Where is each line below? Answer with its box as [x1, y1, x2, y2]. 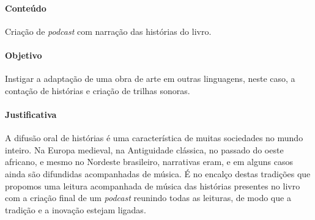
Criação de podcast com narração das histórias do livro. [5, 24, 212, 37]
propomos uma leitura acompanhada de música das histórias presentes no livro [5, 179, 300, 192]
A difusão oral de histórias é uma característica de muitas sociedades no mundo [5, 131, 303, 144]
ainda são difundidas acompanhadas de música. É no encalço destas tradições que [5, 167, 311, 180]
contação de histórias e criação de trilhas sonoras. [5, 84, 190, 97]
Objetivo [5, 48, 42, 61]
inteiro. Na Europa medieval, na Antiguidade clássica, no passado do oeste [5, 143, 284, 156]
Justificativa [5, 108, 57, 120]
